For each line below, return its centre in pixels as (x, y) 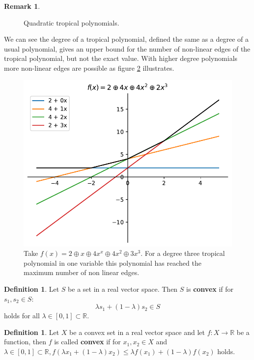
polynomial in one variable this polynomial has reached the (113, 263)
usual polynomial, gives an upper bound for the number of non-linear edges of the (127, 48)
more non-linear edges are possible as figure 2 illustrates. (89, 68)
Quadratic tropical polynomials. (71, 22)
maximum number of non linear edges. (82, 272)
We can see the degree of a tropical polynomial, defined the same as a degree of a (127, 39)
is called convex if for (87, 342)
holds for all (22, 316)
